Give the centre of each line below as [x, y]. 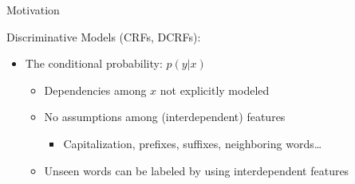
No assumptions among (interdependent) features [165, 117]
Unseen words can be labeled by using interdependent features [197, 170]
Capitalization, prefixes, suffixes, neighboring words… [193, 143]
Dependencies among [95, 90]
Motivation [33, 10]
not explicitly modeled [215, 90]
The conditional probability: [94, 63]
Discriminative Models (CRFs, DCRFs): [104, 36]
